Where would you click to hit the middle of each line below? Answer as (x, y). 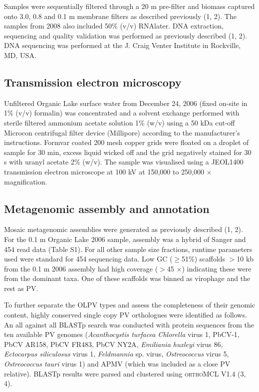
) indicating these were (217, 268)
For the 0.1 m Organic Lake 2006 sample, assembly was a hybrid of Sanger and (125, 239)
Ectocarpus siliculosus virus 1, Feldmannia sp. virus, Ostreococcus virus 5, (117, 354)
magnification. (26, 181)
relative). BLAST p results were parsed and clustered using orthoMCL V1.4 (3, (125, 373)
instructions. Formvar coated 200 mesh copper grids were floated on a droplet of (127, 142)
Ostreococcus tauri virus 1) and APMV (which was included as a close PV (117, 364)
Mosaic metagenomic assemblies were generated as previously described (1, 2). (124, 229)
